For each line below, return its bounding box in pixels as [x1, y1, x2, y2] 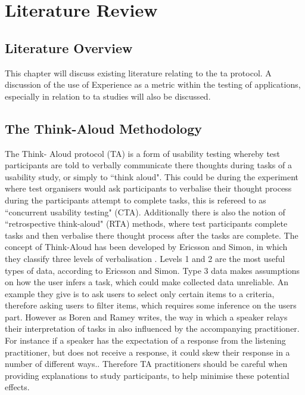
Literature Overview [5, 38, 133, 57]
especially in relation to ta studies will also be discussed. [5, 90, 211, 102]
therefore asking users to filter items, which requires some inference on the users [5, 299, 297, 311]
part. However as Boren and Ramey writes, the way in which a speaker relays [5, 310, 288, 323]
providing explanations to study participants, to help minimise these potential [5, 369, 290, 381]
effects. [5, 381, 30, 393]
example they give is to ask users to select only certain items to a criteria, [5, 287, 275, 300]
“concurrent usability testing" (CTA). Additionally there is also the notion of [5, 205, 285, 218]
